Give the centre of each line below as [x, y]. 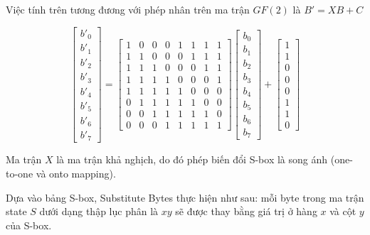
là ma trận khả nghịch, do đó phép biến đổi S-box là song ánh [192, 159]
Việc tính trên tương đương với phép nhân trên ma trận [128, 9]
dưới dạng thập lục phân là [99, 211]
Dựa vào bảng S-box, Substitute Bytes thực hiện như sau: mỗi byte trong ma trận [185, 197]
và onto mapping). [76, 174]
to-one [20, 174]
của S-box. [29, 225]
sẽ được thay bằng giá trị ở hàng [246, 211]
